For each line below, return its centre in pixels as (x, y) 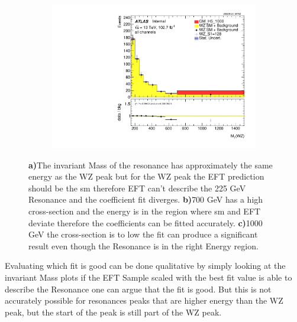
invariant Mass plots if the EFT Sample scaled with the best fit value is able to (148, 277)
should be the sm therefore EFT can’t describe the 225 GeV (137, 188)
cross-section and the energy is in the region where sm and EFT (145, 211)
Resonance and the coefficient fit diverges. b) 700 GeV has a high (146, 199)
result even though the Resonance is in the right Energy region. (143, 245)
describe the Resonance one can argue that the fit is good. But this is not (138, 289)
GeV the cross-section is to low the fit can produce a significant (143, 234)
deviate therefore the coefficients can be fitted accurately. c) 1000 (146, 222)
